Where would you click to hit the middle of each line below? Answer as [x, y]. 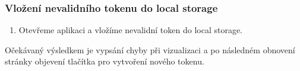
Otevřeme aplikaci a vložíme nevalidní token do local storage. [130, 30]
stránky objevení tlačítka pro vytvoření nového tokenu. [105, 61]
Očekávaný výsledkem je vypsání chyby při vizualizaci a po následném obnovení [150, 49]
